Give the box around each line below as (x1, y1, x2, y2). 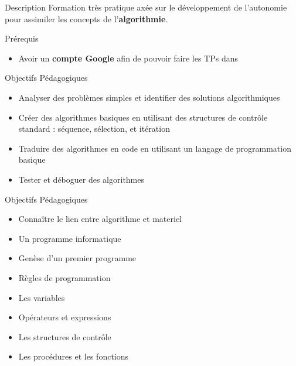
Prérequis (5, 32, 39, 45)
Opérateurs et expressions (18, 311, 111, 323)
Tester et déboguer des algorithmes (18, 173, 145, 185)
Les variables (18, 291, 65, 303)
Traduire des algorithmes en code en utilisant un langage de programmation (18, 142, 291, 154)
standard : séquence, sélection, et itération (18, 122, 170, 135)
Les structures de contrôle (18, 330, 111, 343)
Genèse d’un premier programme (18, 252, 137, 264)
